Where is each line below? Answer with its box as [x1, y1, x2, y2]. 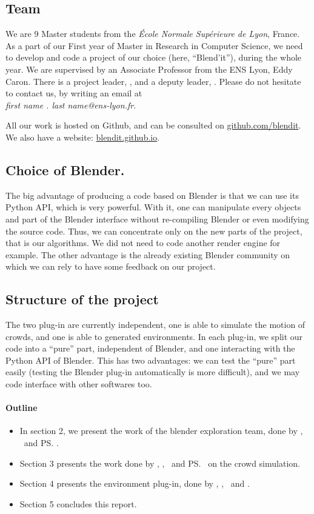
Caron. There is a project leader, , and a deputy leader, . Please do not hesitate [5, 75, 301, 87]
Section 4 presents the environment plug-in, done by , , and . [19, 477, 250, 490]
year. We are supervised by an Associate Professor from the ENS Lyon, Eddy [5, 62, 293, 75]
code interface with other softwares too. [5, 378, 152, 390]
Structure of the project [5, 290, 159, 309]
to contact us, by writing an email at [5, 87, 142, 99]
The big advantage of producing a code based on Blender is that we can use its [5, 189, 299, 201]
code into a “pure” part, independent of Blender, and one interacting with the [5, 342, 295, 355]
